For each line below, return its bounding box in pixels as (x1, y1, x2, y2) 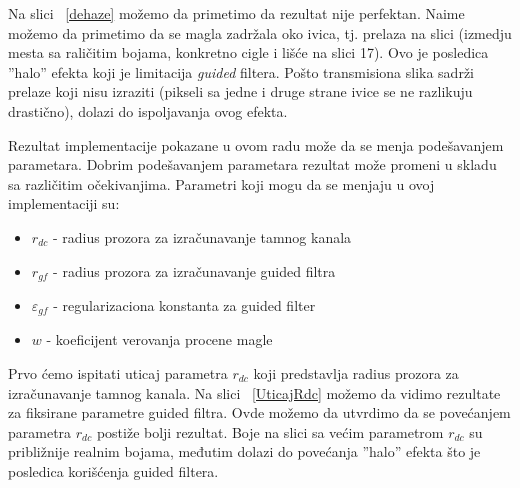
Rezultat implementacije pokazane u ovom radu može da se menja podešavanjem (8, 134, 504, 155)
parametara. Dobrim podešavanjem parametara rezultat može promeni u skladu (8, 154, 497, 175)
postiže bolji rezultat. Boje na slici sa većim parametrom (96, 421, 444, 442)
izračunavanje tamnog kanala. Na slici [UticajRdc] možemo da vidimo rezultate (8, 382, 501, 403)
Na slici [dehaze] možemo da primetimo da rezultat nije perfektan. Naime (8, 3, 465, 23)
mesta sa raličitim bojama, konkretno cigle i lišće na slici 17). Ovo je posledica (8, 42, 489, 63)
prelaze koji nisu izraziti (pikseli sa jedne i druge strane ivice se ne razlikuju (8, 81, 473, 102)
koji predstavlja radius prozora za (253, 363, 459, 384)
